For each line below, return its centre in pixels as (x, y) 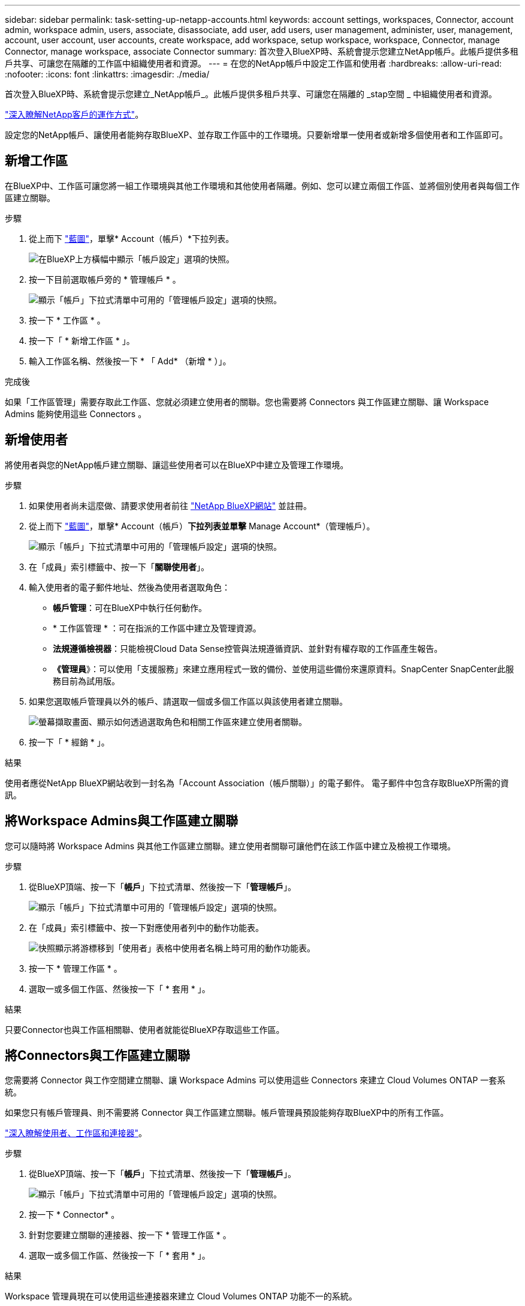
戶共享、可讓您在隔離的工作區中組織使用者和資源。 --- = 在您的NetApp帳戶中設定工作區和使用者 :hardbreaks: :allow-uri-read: (254, 63)
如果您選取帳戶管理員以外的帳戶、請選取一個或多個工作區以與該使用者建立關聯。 (188, 701)
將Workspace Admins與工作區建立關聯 (122, 821)
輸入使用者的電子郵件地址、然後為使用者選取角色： (129, 587)
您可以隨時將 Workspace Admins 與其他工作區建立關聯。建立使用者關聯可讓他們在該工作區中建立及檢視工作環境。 (230, 846)
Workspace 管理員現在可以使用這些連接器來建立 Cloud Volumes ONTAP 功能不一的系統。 (181, 1296)
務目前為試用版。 (86, 681)
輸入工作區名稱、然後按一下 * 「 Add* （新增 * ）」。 (130, 361)
